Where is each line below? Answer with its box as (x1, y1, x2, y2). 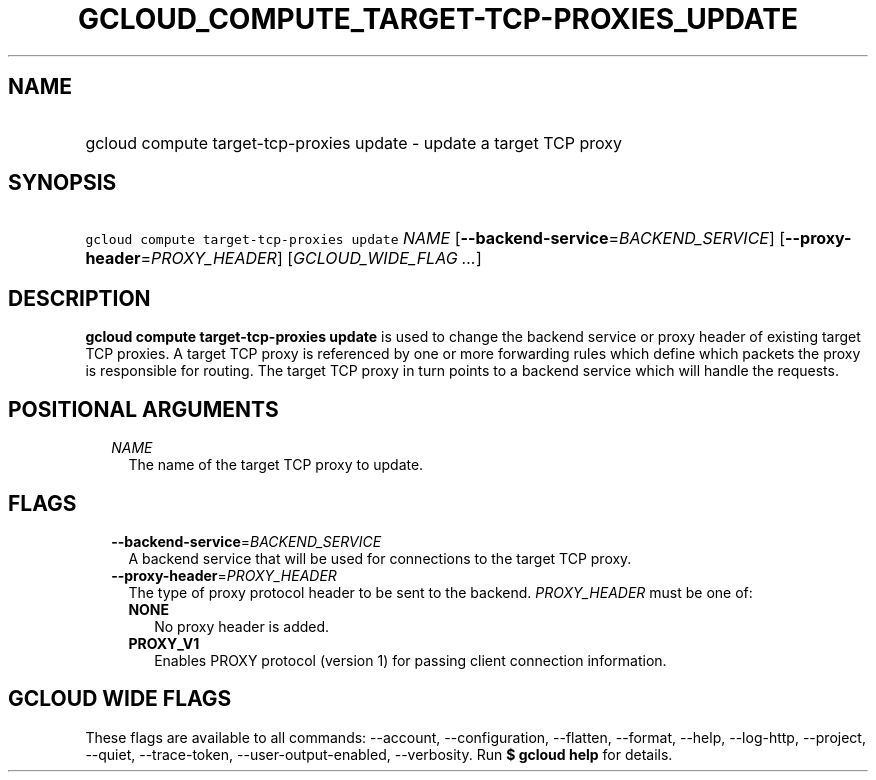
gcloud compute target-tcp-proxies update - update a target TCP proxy (85, 132, 622, 153)
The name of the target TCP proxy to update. (128, 456, 424, 474)
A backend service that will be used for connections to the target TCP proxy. (128, 549, 632, 567)
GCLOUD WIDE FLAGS (8, 686, 232, 712)
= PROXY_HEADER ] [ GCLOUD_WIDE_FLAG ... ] (140, 248, 482, 269)
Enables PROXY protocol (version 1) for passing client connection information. (154, 651, 667, 669)
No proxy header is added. (154, 617, 330, 635)
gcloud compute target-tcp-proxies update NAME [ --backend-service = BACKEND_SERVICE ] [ (85, 228, 786, 249)
